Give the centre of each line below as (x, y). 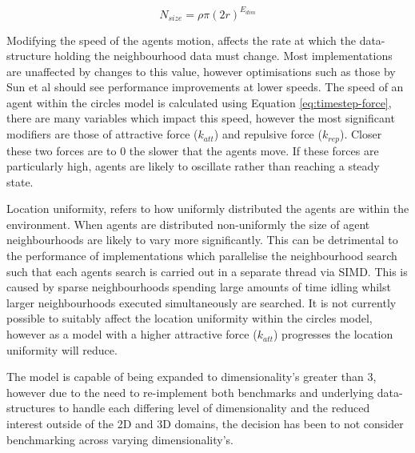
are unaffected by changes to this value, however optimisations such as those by (201, 71)
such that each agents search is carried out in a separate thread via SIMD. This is (207, 271)
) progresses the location (333, 334)
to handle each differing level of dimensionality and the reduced (214, 408)
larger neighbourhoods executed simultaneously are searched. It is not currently (202, 302)
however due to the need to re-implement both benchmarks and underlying (190, 392)
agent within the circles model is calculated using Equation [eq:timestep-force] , (199, 102)
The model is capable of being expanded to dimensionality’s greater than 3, (192, 377)
